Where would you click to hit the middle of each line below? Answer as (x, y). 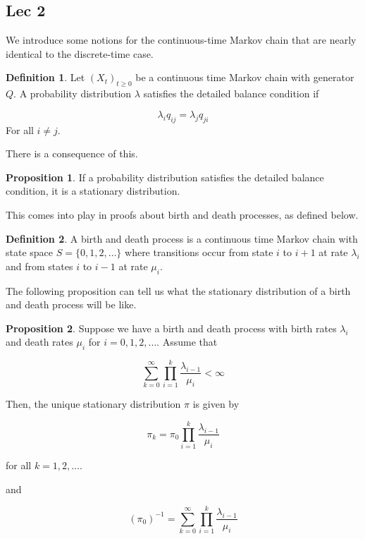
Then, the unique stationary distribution (93, 404)
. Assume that (187, 342)
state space (30, 252)
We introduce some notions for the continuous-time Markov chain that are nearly (181, 40)
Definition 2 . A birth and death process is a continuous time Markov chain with (182, 238)
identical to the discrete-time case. (80, 53)
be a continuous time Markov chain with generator (245, 77)
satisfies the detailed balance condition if (231, 93)
